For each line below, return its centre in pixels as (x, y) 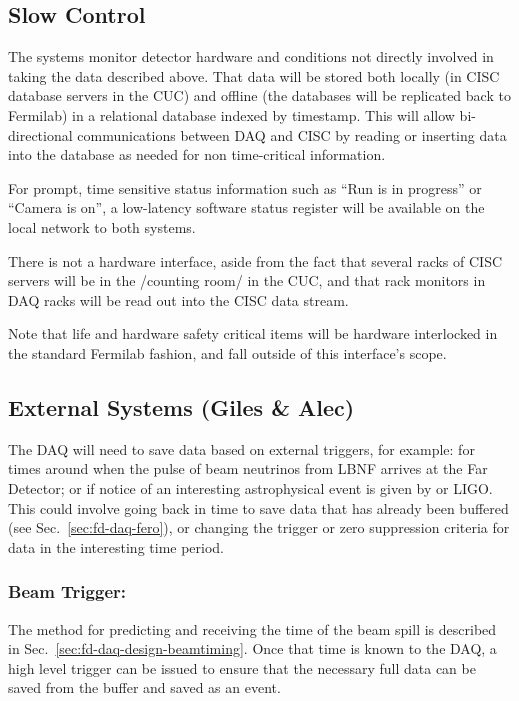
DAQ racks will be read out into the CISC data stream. (178, 299)
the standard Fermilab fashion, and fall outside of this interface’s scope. (227, 352)
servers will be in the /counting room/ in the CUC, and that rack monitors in (247, 280)
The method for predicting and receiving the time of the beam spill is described (252, 628)
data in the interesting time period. (116, 546)
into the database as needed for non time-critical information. (197, 154)
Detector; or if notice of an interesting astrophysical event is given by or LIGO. (250, 487)
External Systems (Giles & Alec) (181, 406)
